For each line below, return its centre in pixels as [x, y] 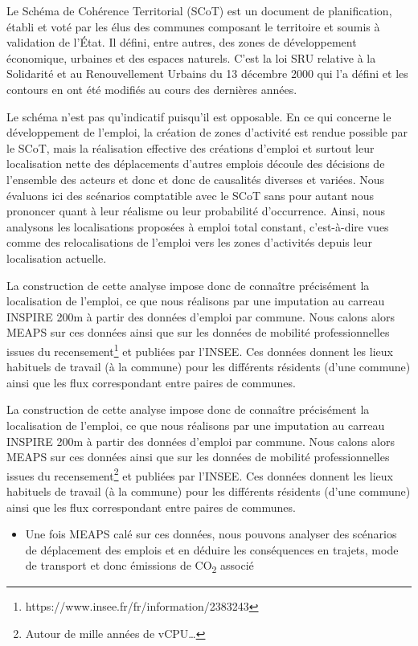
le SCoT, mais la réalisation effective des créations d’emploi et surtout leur [191, 147]
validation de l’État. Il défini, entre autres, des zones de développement [182, 42]
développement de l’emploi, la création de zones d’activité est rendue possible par [207, 132]
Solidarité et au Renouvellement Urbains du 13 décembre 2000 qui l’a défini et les [207, 74]
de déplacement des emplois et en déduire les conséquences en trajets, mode [212, 549]
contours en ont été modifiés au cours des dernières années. [152, 89]
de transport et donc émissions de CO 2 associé [139, 566]
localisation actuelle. [57, 258]
